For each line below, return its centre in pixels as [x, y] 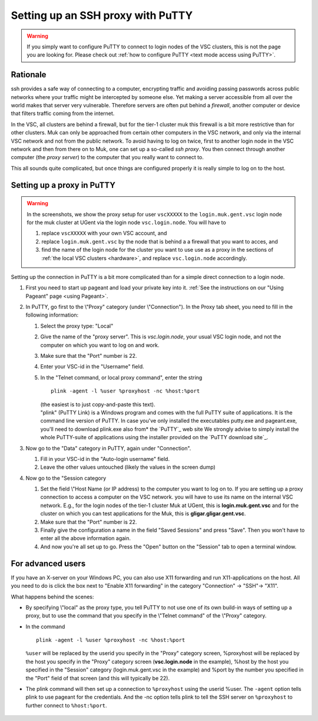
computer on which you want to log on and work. [100, 345]
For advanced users [48, 563]
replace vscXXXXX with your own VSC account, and [104, 233]
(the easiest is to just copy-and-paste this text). [98, 404]
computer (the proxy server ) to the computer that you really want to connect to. [107, 157]
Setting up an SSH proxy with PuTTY [102, 15]
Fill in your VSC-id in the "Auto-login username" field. [105, 459]
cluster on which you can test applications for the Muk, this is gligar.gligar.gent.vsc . [143, 513]
